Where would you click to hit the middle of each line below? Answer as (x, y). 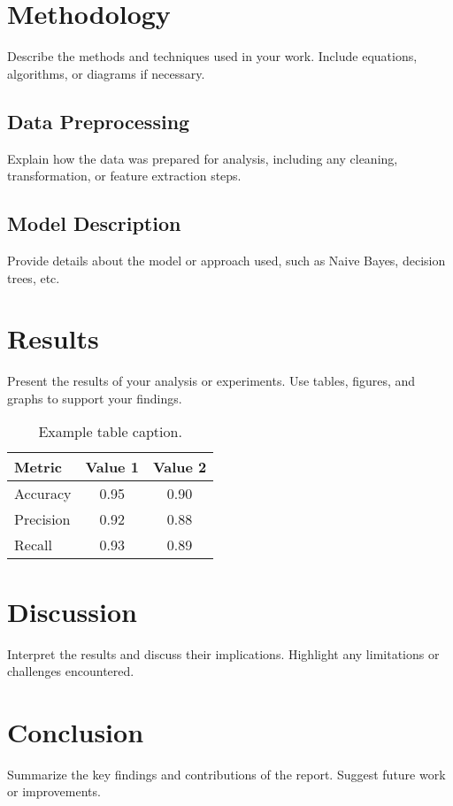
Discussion (72, 611)
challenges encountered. (71, 671)
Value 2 (180, 467)
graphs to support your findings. (95, 398)
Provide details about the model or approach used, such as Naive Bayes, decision (226, 260)
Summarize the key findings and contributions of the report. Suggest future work (226, 774)
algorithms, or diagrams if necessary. (106, 73)
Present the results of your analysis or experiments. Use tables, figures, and (211, 381)
